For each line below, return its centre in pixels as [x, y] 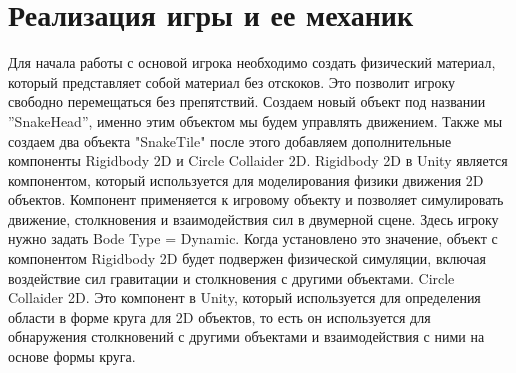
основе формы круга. [72, 356]
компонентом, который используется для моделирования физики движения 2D [246, 179]
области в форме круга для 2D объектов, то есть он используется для [219, 316]
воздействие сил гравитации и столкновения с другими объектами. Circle [231, 277]
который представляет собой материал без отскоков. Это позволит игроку [231, 81]
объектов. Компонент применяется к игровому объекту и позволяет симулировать [256, 199]
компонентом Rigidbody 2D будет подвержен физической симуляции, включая [247, 258]
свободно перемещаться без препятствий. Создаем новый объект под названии [247, 101]
